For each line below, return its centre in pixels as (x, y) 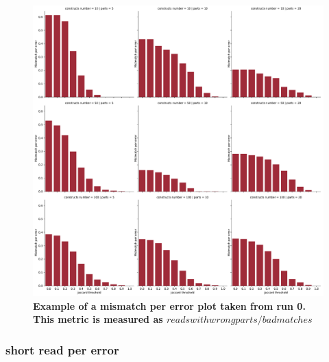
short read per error (62, 349)
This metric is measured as (98, 319)
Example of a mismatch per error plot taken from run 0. (169, 305)
